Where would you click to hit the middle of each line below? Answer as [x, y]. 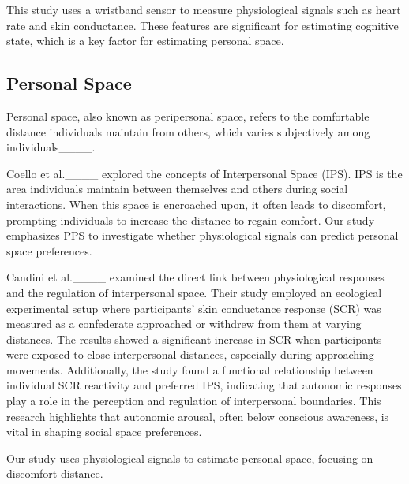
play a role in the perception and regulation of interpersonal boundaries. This [194, 401]
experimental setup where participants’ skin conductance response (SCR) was [194, 308]
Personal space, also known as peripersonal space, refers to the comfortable [188, 115]
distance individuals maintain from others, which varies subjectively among [188, 131]
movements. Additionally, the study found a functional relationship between [190, 369]
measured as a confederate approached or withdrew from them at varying [184, 324]
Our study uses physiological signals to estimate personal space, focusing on [190, 458]
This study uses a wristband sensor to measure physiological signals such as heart [204, 9]
